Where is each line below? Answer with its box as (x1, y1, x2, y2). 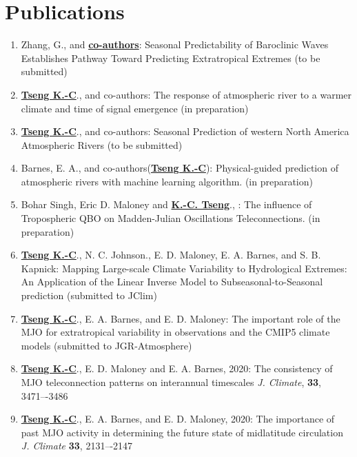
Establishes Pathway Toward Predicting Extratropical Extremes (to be (21, 50, 320, 65)
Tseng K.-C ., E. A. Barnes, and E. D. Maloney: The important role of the (21, 311, 340, 325)
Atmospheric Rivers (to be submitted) (21, 137, 183, 152)
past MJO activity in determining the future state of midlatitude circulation (21, 425, 343, 439)
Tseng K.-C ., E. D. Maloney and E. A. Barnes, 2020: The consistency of (21, 361, 333, 376)
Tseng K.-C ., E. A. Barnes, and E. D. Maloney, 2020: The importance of (21, 412, 335, 426)
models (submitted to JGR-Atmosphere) (21, 338, 192, 352)
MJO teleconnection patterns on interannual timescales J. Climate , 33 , (21, 375, 321, 389)
